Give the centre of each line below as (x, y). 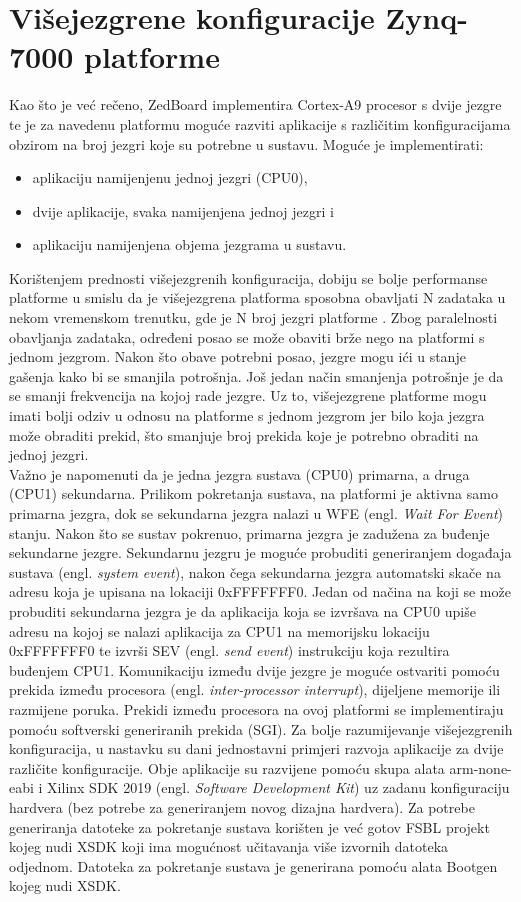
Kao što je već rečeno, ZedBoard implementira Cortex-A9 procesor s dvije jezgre (255, 104)
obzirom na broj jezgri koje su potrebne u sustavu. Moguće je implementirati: (246, 143)
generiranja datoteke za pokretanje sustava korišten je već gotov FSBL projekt (249, 826)
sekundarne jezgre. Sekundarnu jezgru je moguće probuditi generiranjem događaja (260, 552)
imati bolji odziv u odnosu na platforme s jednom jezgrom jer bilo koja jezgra (247, 415)
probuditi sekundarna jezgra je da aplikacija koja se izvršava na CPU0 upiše (242, 610)
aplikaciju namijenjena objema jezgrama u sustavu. (189, 244)
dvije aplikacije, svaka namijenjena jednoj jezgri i (183, 210)
